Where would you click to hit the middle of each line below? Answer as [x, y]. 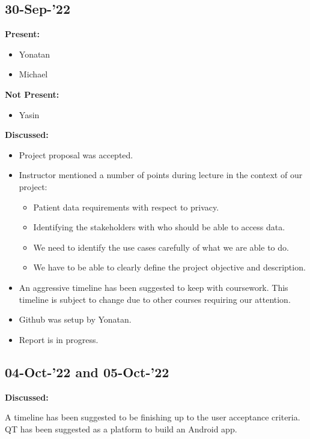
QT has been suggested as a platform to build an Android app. [121, 429]
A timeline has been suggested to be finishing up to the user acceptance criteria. [153, 417]
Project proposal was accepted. [76, 154]
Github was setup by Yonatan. [75, 319]
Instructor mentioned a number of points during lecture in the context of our [161, 175]
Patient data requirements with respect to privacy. [126, 207]
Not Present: [32, 94]
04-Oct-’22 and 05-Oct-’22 [87, 372]
